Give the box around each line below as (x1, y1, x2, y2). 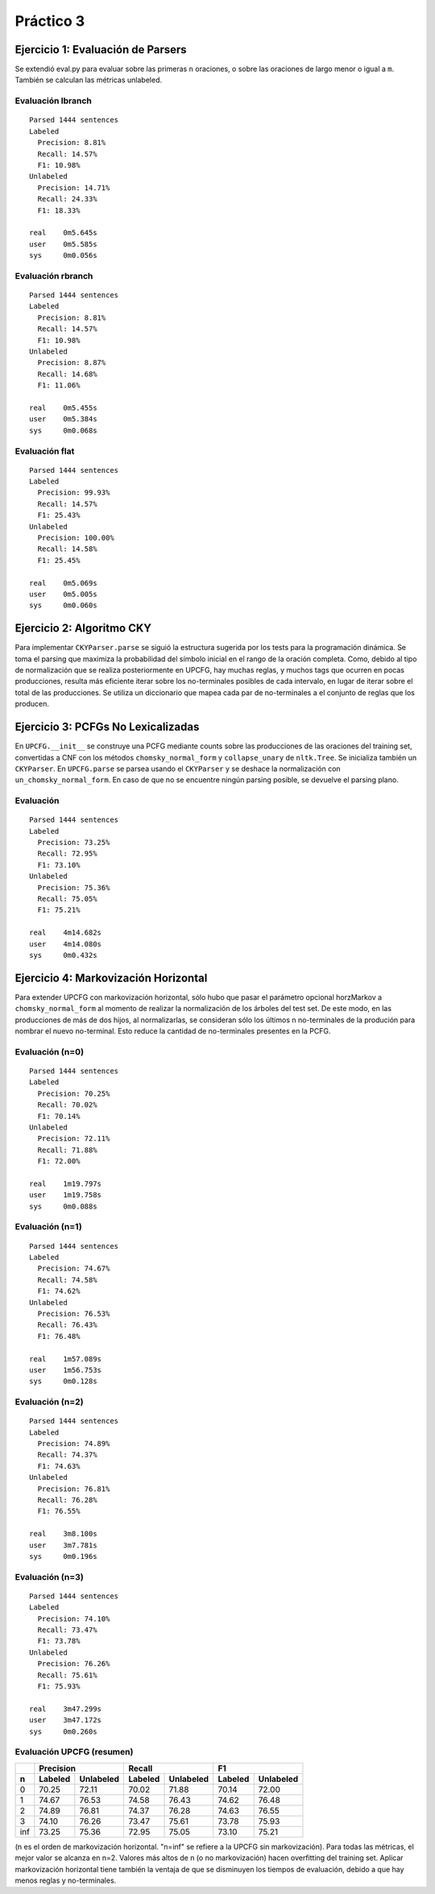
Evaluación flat (14, 446, 75, 457)
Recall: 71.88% (37, 1145, 97, 1154)
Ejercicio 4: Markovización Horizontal (14, 971, 208, 984)
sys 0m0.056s (29, 251, 97, 260)
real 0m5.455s (29, 403, 97, 412)
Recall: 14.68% (37, 369, 97, 379)
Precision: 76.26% (37, 1660, 110, 1668)
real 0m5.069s (29, 578, 97, 587)
